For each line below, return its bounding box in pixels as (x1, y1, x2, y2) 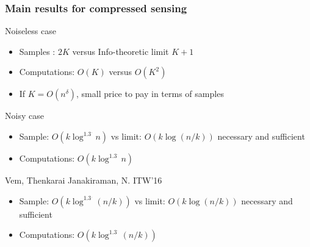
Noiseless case (5, 24, 56, 37)
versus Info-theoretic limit (72, 45, 169, 57)
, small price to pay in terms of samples (76, 87, 224, 100)
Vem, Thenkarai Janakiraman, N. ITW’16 (5, 174, 162, 186)
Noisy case (5, 109, 44, 122)
